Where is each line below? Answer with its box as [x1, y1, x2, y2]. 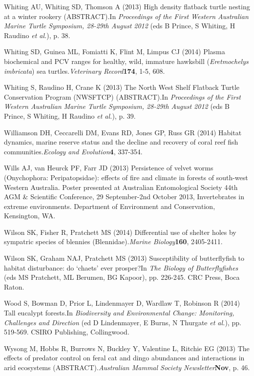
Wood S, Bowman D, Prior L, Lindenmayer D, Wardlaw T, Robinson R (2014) [4, 298, 240, 308]
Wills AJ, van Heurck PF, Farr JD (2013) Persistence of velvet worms [4, 163, 213, 173]
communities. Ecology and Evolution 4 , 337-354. [4, 146, 143, 156]
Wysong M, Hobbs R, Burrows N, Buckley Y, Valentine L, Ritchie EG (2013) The [4, 343, 250, 353]
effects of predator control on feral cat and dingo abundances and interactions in [4, 353, 245, 363]
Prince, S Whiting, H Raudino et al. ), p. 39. [4, 110, 136, 121]
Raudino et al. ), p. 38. [4, 30, 70, 40]
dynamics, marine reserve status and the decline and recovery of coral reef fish [4, 137, 238, 147]
